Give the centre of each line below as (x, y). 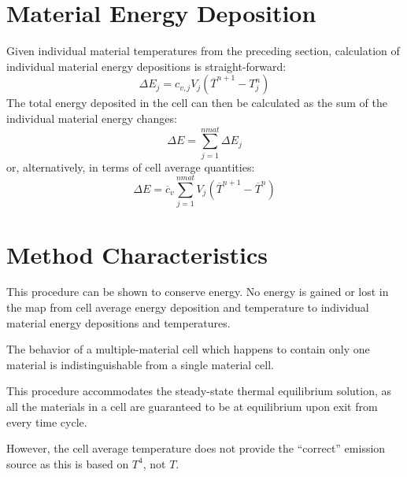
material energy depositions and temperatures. (118, 322)
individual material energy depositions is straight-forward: (146, 66)
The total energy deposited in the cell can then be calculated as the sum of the (197, 103)
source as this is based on (68, 463)
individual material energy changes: (92, 118)
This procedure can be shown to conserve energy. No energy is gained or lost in (198, 292)
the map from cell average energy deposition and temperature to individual (188, 307)
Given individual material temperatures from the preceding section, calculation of (203, 51)
